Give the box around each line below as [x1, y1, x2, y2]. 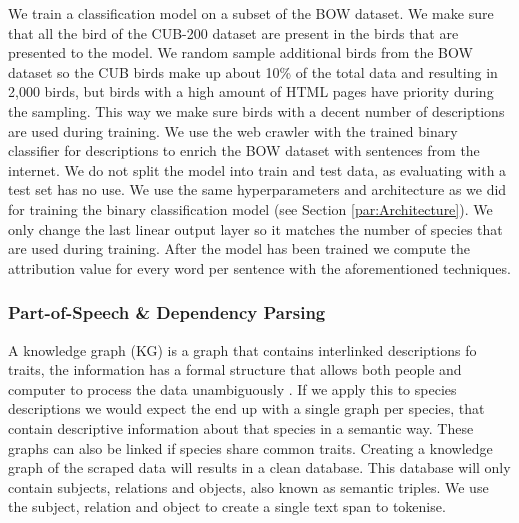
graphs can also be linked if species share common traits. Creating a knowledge [8, 437, 493, 458]
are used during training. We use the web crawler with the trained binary [8, 120, 458, 141]
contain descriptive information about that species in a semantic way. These [8, 417, 474, 438]
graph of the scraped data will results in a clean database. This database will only [8, 457, 511, 478]
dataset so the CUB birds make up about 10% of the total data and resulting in [8, 61, 498, 82]
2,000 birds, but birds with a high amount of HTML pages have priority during [8, 81, 494, 102]
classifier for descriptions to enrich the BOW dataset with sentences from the [8, 140, 480, 161]
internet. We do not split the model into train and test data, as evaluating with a [8, 159, 507, 180]
